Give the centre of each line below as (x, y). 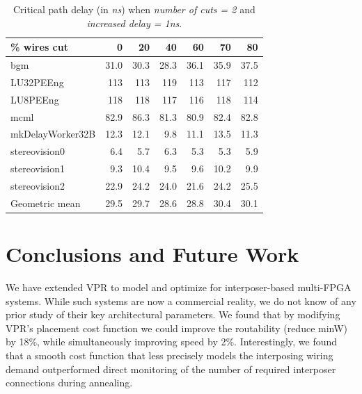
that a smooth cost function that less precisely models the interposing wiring (170, 355)
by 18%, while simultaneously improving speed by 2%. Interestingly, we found (172, 342)
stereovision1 (38, 169)
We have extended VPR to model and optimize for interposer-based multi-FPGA (179, 287)
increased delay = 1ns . (134, 23)
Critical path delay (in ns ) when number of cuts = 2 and (134, 9)
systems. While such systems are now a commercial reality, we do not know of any (181, 301)
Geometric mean (46, 203)
